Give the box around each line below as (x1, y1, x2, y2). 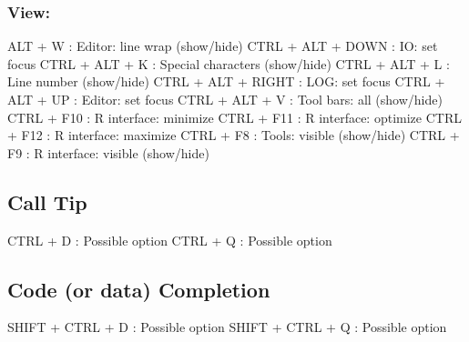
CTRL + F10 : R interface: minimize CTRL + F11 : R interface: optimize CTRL (7, 107, 462, 126)
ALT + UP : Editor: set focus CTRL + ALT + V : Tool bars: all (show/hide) (7, 90, 443, 108)
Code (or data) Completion (7, 275, 270, 303)
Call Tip (7, 187, 87, 216)
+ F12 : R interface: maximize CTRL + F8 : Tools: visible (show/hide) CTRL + (7, 126, 460, 145)
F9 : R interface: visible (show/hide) (7, 143, 209, 162)
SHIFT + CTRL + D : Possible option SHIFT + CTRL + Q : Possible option (7, 317, 447, 337)
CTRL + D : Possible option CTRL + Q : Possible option (7, 230, 332, 249)
